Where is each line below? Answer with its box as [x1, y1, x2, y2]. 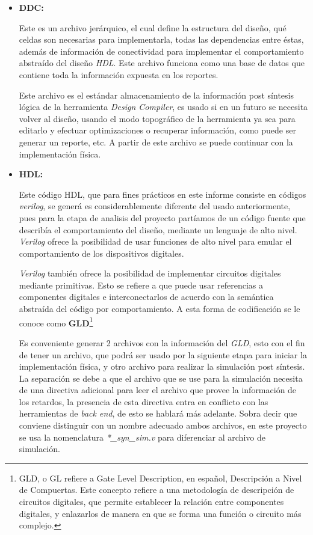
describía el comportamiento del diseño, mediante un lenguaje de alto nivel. [19, 223, 297, 236]
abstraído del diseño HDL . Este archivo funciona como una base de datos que [19, 57, 305, 69]
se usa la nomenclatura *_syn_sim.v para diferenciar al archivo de [19, 430, 265, 443]
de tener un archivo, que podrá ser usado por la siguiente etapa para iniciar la [19, 348, 307, 361]
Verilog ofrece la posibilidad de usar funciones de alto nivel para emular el [19, 235, 292, 248]
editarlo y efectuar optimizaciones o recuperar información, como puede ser [19, 124, 296, 136]
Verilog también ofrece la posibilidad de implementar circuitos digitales [19, 267, 281, 280]
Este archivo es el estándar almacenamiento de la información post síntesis [19, 88, 294, 101]
